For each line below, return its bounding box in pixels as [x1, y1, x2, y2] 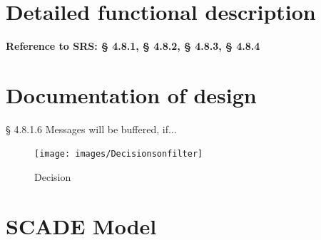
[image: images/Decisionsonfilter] [34, 149, 203, 160]
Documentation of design [6, 80, 257, 109]
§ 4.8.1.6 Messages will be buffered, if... [6, 121, 177, 136]
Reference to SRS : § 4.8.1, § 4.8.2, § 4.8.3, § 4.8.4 [6, 38, 260, 53]
